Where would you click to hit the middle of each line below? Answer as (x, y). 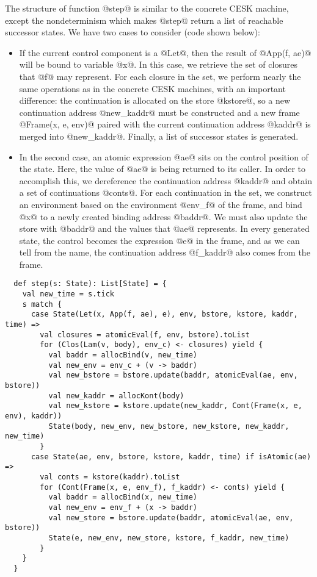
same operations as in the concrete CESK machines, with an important (152, 88)
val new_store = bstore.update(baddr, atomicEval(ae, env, (171, 518)
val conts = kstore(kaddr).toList (110, 477)
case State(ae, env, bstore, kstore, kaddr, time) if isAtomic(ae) (171, 457)
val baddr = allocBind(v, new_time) (123, 355)
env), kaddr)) (34, 416)
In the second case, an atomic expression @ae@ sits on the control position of (164, 156)
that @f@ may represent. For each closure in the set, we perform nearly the (160, 76)
